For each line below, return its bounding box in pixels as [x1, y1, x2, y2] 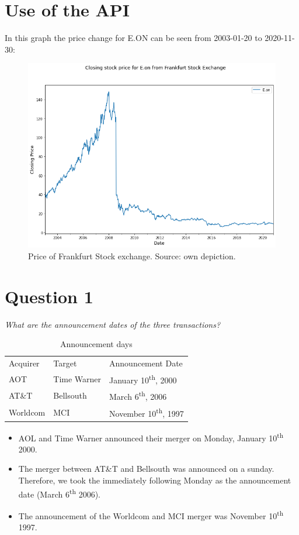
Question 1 [5, 284, 93, 308]
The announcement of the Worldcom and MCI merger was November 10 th [18, 507, 284, 522]
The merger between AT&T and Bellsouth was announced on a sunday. [18, 462, 274, 475]
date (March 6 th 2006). [18, 486, 100, 500]
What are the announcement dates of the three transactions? [5, 318, 221, 330]
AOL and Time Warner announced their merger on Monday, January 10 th [18, 430, 284, 444]
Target [53, 357, 77, 369]
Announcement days [60, 338, 133, 350]
